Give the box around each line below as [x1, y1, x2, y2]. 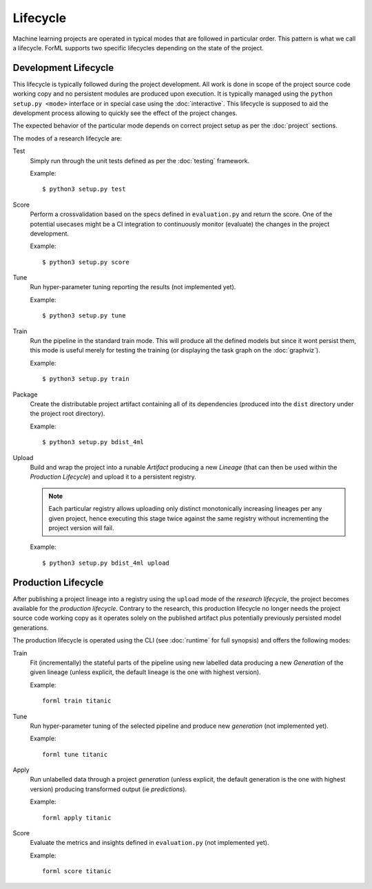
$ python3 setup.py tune [42, 312, 126, 320]
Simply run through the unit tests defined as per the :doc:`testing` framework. [30, 156, 250, 165]
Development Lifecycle [12, 62, 114, 74]
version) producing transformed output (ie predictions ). [30, 785, 187, 793]
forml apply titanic [42, 813, 112, 822]
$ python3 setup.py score [42, 258, 130, 266]
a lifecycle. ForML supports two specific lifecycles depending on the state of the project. [12, 43, 265, 52]
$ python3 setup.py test [42, 185, 126, 193]
